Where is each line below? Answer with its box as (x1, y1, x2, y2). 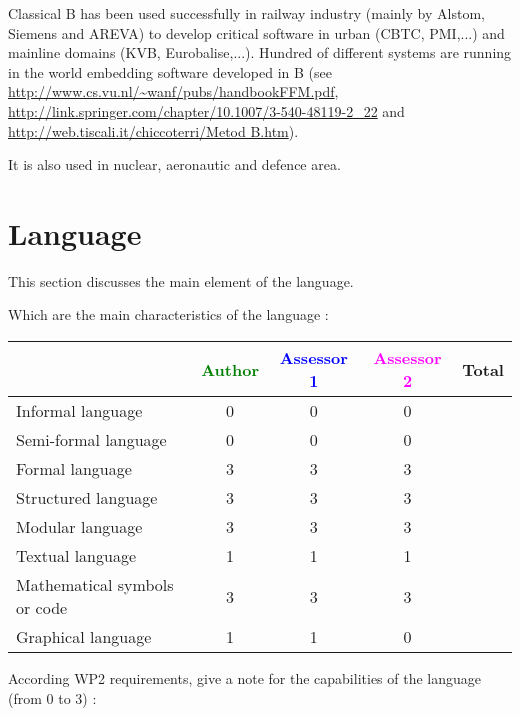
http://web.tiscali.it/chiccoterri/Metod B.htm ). (8, 120, 299, 141)
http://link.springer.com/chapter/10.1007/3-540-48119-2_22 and (8, 100, 405, 121)
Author (201, 357, 259, 381)
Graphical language (16, 625, 152, 649)
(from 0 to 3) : (8, 687, 97, 708)
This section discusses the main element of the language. (8, 270, 354, 291)
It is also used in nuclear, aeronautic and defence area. (8, 154, 341, 175)
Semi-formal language (16, 428, 167, 452)
